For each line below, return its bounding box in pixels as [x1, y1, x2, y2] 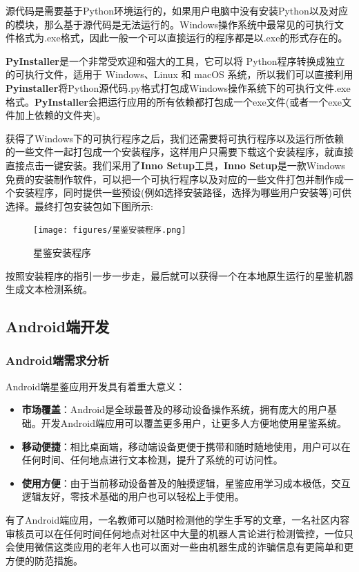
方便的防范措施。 [6, 553, 83, 567]
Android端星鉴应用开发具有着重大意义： [6, 379, 186, 393]
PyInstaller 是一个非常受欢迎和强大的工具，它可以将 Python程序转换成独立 [6, 53, 345, 68]
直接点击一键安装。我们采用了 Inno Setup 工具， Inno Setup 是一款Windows [6, 158, 345, 172]
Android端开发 [6, 316, 110, 337]
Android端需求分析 [6, 352, 109, 369]
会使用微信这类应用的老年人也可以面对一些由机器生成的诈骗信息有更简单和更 [6, 540, 353, 554]
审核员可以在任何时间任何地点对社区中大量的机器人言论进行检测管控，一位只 [6, 526, 353, 540]
